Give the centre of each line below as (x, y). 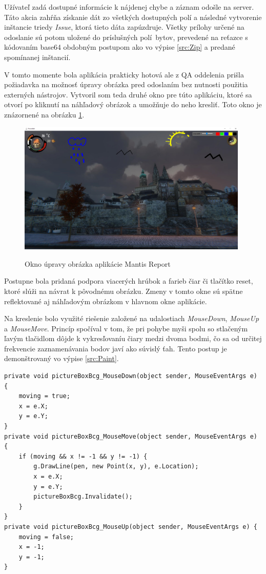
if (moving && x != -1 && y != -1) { (83, 456)
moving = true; (44, 396)
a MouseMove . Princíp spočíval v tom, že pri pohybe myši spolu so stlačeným (126, 328)
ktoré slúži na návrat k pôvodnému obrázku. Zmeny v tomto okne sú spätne (124, 291)
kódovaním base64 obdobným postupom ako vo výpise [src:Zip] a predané (120, 47)
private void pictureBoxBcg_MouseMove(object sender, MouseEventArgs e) (131, 436)
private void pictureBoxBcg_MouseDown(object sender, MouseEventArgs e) (131, 376)
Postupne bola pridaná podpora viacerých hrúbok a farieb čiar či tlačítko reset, (129, 281)
